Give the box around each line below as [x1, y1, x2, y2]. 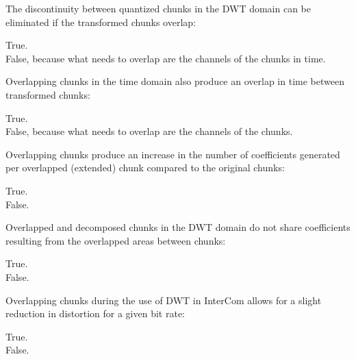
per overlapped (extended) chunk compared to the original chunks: [5, 160, 285, 175]
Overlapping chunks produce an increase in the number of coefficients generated [5, 147, 340, 161]
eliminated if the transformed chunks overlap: [5, 14, 196, 29]
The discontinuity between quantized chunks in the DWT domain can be [5, 1, 311, 15]
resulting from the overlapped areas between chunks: [5, 233, 226, 247]
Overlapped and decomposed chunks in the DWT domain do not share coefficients [5, 220, 351, 234]
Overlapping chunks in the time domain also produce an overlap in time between [5, 74, 344, 88]
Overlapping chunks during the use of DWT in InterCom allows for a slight [5, 293, 322, 307]
